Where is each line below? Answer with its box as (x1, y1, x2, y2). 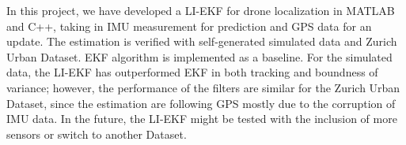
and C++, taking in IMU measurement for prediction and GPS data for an (6, 17, 372, 34)
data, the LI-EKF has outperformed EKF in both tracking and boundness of (6, 64, 378, 80)
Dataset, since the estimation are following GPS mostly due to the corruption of (6, 95, 396, 111)
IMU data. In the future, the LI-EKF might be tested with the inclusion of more (6, 110, 397, 127)
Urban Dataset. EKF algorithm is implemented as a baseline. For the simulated (6, 48, 393, 65)
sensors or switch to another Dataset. (6, 125, 187, 142)
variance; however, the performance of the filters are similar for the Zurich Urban (6, 79, 400, 95)
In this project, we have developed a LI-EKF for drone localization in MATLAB (6, 2, 395, 18)
